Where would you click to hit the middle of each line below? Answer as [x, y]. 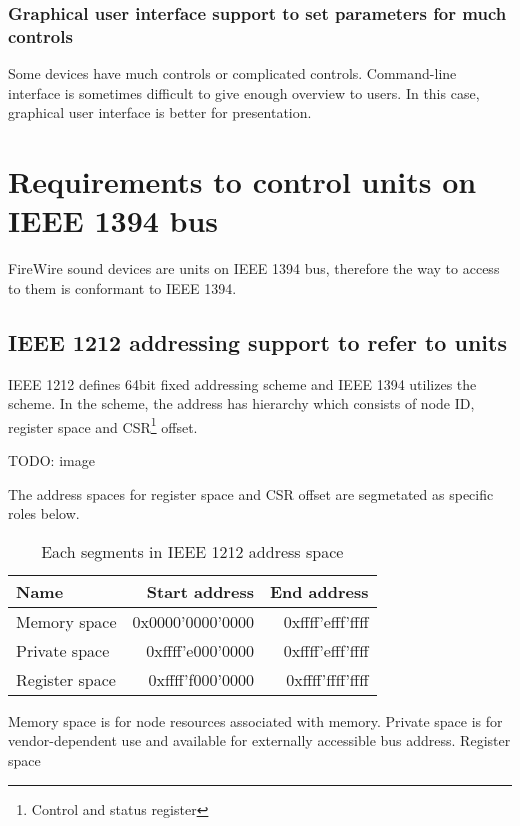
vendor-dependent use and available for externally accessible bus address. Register [259, 740]
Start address [200, 591]
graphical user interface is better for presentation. [160, 112]
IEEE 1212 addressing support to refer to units [257, 341]
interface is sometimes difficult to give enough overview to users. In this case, [244, 92]
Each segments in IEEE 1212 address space [192, 551]
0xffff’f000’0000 [201, 679]
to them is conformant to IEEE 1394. [122, 287]
